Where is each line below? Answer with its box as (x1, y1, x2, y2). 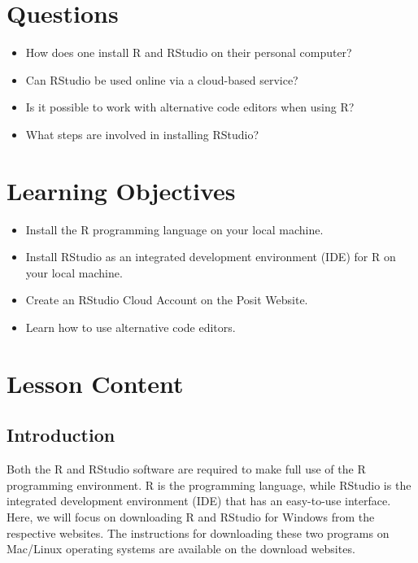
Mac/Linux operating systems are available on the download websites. (7, 540, 355, 557)
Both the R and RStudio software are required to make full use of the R (7, 460, 366, 478)
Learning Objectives (7, 173, 236, 207)
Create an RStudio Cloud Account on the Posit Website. (25, 291, 308, 308)
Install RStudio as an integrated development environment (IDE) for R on (25, 248, 396, 265)
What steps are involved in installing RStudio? (25, 125, 259, 142)
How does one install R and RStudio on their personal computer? (25, 44, 352, 61)
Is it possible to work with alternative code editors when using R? (25, 98, 355, 116)
